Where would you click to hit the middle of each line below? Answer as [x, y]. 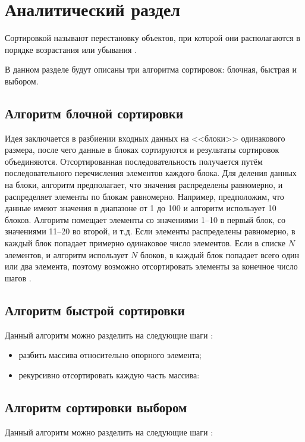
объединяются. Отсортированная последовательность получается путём [134, 161]
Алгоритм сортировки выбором [96, 407]
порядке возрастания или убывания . [71, 49]
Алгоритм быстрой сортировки [95, 310]
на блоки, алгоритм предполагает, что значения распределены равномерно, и [144, 185]
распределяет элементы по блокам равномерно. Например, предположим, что [144, 196]
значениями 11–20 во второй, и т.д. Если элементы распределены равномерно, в [150, 231]
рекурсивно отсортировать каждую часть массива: [109, 374]
